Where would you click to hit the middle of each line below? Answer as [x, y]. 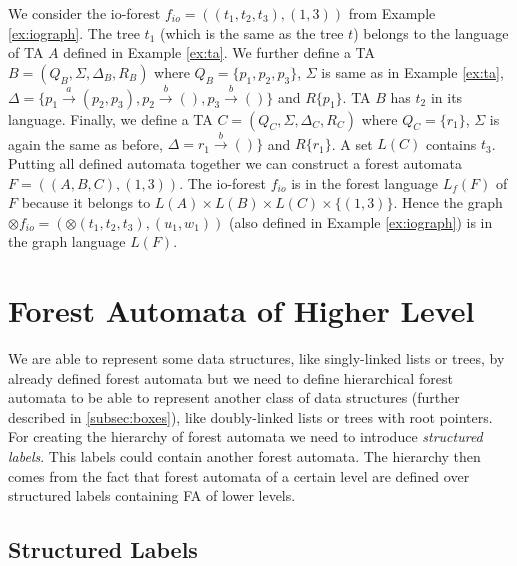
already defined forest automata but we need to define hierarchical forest [230, 377]
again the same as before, [85, 143]
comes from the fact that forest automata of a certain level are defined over [239, 475]
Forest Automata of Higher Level [241, 310]
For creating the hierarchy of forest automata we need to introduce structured [245, 436]
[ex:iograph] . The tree [74, 32]
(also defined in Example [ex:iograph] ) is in [360, 221]
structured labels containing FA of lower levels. [152, 495]
